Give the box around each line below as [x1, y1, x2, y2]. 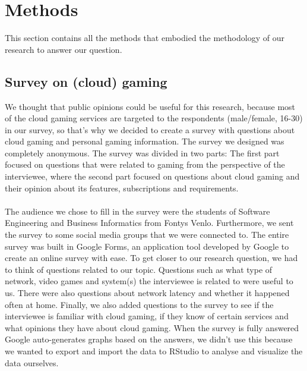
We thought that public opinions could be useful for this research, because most [5, 100, 296, 112]
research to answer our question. [5, 43, 122, 55]
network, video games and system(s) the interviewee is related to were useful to [5, 275, 293, 287]
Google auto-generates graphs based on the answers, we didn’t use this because [5, 333, 293, 345]
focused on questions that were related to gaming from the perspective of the [5, 158, 285, 171]
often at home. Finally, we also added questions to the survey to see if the [5, 298, 274, 310]
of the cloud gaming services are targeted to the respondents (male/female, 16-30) [5, 112, 303, 124]
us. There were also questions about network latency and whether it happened [5, 287, 290, 299]
